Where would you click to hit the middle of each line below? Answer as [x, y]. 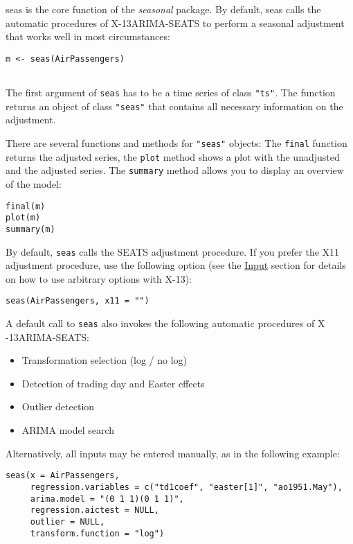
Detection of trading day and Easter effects [113, 383]
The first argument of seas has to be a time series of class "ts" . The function [171, 93]
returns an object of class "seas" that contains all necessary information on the [174, 106]
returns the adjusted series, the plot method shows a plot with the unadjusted [173, 156]
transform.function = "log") [97, 533]
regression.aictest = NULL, [94, 510]
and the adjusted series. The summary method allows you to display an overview [175, 170]
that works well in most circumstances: [88, 36]
